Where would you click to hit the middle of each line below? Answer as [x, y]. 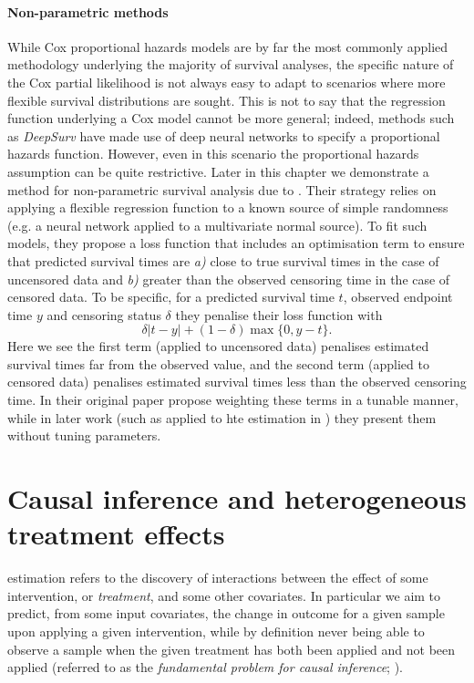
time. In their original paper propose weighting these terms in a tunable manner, [233, 400]
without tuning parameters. [84, 435]
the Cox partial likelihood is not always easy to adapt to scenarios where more [227, 82]
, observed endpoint [398, 297]
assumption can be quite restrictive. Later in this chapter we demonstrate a [218, 171]
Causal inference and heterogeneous [237, 498]
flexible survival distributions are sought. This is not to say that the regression [227, 100]
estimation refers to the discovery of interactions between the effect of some [218, 578]
